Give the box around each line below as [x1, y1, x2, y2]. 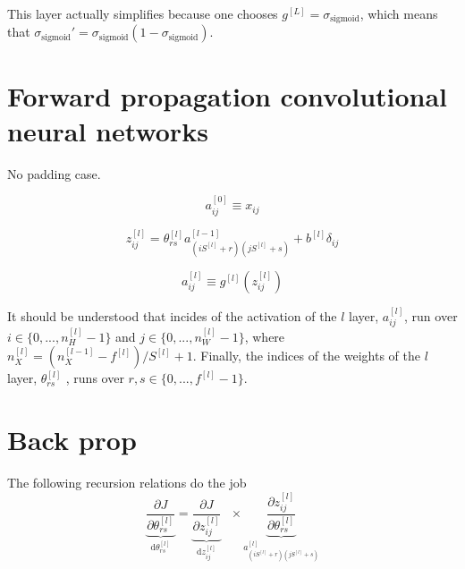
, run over [404, 306, 458, 325]
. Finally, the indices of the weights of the [192, 346, 420, 365]
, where [244, 327, 285, 345]
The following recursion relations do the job [7, 473, 247, 492]
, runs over [65, 369, 124, 387]
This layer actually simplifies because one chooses [7, 4, 278, 22]
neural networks [7, 112, 208, 149]
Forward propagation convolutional [7, 77, 448, 114]
